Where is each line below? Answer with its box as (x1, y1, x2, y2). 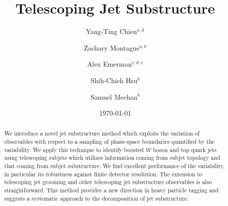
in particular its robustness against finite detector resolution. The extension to (4, 170, 203, 178)
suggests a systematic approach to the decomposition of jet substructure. (4, 194, 189, 202)
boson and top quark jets (153, 145, 217, 154)
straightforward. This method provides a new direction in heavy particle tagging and (4, 186, 219, 194)
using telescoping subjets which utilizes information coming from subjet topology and (4, 154, 220, 162)
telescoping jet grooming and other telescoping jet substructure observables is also (4, 178, 212, 186)
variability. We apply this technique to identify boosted (4, 145, 144, 154)
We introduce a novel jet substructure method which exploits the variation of (4, 129, 200, 137)
